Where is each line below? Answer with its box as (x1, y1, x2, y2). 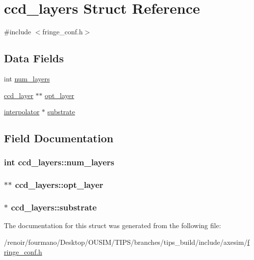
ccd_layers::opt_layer (15, 179, 103, 191)
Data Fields (4, 51, 64, 66)
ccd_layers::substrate (11, 201, 97, 213)
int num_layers (4, 73, 50, 83)
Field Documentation (4, 130, 114, 146)
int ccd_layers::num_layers (4, 156, 114, 168)
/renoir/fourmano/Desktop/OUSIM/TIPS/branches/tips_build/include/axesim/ (4, 236, 248, 247)
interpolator (4, 106, 40, 117)
